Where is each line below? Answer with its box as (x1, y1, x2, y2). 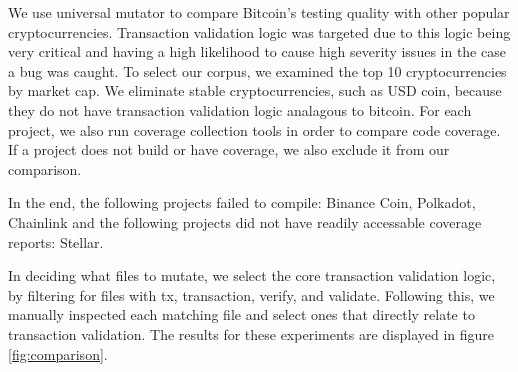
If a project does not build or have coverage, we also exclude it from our (8, 139, 450, 160)
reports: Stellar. (8, 231, 104, 252)
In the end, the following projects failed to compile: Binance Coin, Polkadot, (8, 192, 476, 213)
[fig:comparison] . (8, 343, 108, 364)
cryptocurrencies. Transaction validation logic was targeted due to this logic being (8, 21, 511, 42)
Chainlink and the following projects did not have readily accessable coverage (8, 211, 482, 232)
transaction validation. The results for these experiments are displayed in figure (8, 323, 495, 344)
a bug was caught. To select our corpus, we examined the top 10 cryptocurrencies (8, 60, 507, 81)
